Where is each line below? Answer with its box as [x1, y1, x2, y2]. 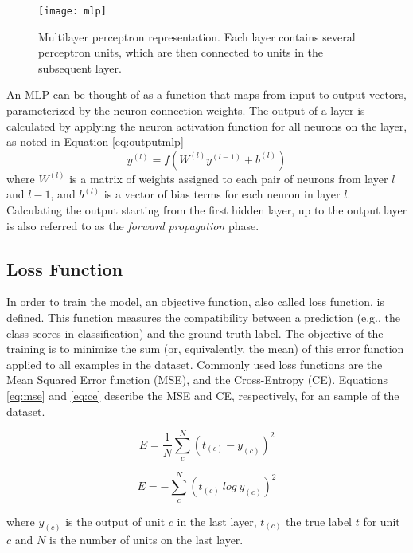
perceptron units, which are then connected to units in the [38, 44, 324, 61]
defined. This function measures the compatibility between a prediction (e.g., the [6, 308, 400, 325]
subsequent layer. [38, 59, 122, 76]
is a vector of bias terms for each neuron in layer [103, 186, 341, 202]
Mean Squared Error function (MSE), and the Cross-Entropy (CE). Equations [6, 371, 388, 388]
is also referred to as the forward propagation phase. [6, 217, 259, 233]
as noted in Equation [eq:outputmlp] [6, 133, 184, 150]
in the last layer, [177, 512, 257, 529]
